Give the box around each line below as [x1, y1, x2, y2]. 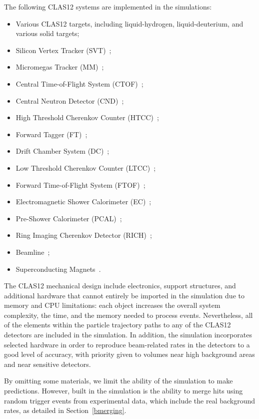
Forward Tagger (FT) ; [15, 129, 87, 139]
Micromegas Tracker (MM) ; [15, 62, 104, 72]
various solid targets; [15, 28, 79, 39]
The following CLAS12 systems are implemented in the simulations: [4, 2, 212, 12]
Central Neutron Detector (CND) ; [15, 95, 124, 106]
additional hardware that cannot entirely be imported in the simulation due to [4, 290, 244, 300]
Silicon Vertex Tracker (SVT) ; [15, 45, 111, 55]
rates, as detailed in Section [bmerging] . [4, 405, 126, 415]
